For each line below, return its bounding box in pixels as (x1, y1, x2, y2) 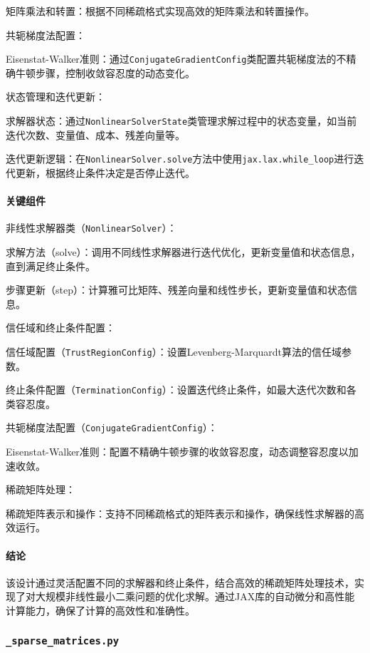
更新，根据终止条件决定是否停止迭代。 (15, 165, 195, 180)
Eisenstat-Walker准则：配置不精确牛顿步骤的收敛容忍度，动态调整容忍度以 (6, 444, 349, 459)
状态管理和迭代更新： (6, 89, 105, 104)
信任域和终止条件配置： (6, 320, 115, 335)
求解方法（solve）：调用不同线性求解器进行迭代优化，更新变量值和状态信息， (6, 244, 361, 259)
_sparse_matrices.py (6, 634, 120, 647)
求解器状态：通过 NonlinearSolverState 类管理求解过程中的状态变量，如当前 (6, 113, 357, 128)
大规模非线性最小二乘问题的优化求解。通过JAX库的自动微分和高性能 (35, 589, 355, 604)
